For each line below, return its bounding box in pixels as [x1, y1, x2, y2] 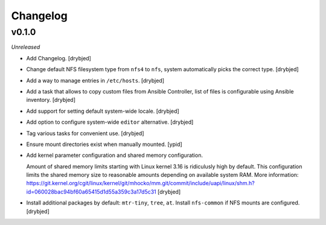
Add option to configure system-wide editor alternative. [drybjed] [26, 118, 194, 126]
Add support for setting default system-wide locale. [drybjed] [26, 107, 179, 115]
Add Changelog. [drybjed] [26, 54, 92, 62]
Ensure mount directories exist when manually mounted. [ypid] [26, 141, 182, 148]
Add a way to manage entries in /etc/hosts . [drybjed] [26, 77, 165, 84]
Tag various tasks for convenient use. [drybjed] [26, 130, 144, 137]
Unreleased [11, 43, 40, 51]
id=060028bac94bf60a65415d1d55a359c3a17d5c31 [26, 188, 156, 195]
